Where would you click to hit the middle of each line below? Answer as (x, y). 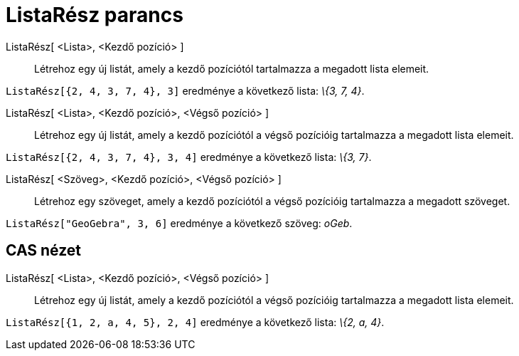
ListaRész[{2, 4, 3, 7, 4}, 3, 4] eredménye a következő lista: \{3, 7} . (189, 157)
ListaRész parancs (95, 15)
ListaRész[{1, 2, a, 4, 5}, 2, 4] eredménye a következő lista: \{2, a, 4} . (195, 322)
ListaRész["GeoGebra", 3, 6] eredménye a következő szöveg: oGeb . (179, 223)
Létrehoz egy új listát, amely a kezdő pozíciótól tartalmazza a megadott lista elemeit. (232, 68)
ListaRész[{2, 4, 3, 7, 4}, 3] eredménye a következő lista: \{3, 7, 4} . (185, 90)
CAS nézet (44, 251)
